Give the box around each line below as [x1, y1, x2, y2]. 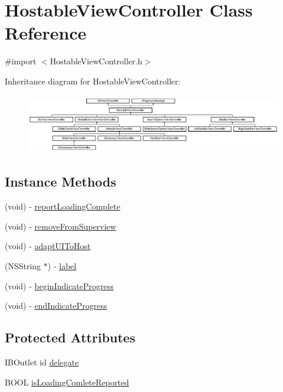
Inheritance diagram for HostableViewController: [5, 74, 181, 87]
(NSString [5, 260, 41, 272]
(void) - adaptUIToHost [5, 240, 91, 252]
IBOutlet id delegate [5, 356, 79, 368]
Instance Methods [5, 172, 116, 191]
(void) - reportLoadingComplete [5, 200, 120, 213]
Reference [5, 21, 87, 45]
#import [5, 55, 37, 67]
